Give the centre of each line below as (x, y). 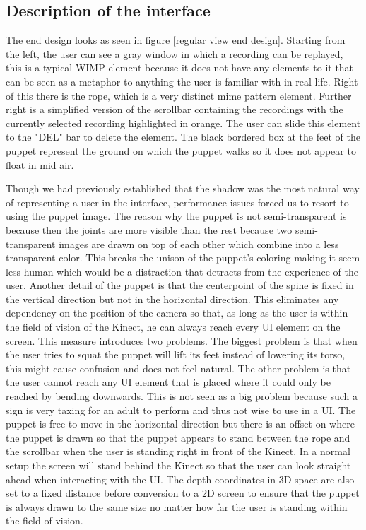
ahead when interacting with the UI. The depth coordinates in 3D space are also (180, 479)
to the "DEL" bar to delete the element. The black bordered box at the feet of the (183, 137)
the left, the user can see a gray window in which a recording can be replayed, (175, 53)
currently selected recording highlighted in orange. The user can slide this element (183, 123)
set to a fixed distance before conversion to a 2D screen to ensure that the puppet (183, 493)
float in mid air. (40, 164)
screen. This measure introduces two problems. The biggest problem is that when (182, 340)
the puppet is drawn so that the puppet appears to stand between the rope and (178, 437)
